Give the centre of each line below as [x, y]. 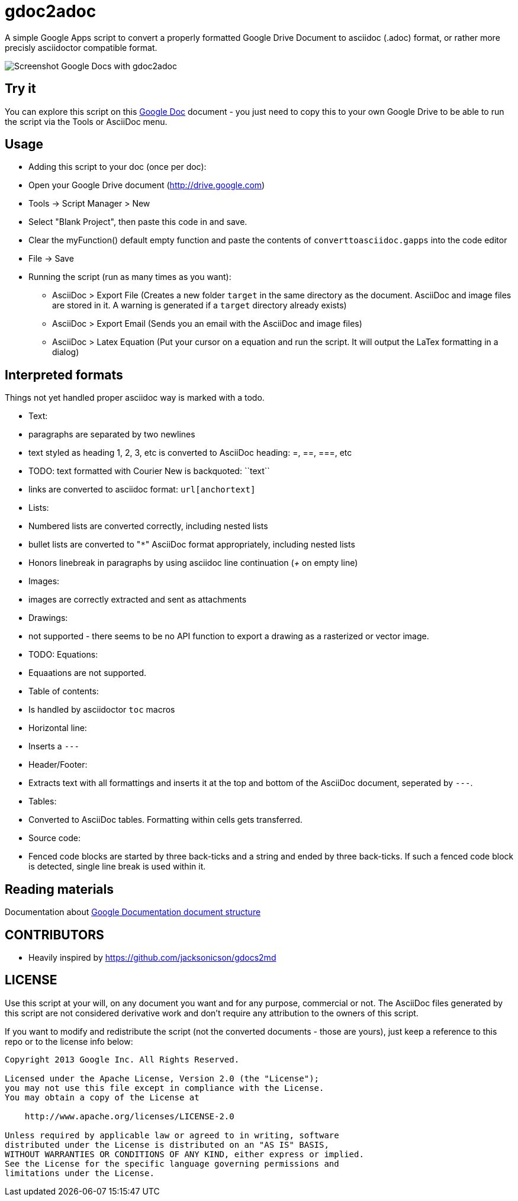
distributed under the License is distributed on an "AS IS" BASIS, [167, 1144]
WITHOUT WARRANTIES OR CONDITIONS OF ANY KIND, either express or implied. [184, 1154]
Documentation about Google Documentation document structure [133, 912]
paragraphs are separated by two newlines [112, 434]
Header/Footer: [58, 765]
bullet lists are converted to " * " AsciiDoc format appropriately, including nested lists [192, 545]
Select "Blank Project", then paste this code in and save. [138, 222]
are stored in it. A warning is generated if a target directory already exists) [200, 305]
